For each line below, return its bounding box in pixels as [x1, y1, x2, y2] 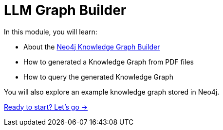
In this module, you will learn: [4, 27, 97, 36]
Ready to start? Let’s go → [4, 102, 88, 111]
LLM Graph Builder [4, 2, 127, 18]
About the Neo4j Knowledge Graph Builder [23, 42, 160, 51]
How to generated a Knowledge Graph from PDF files [23, 57, 194, 66]
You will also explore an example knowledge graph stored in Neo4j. [4, 87, 220, 96]
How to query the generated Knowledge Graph [23, 72, 173, 81]
